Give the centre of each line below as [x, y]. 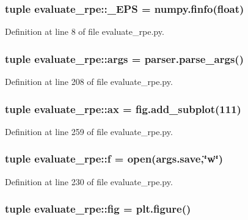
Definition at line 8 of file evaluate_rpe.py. [85, 31]
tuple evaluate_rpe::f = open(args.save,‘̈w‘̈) [114, 159]
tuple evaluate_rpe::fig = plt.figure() [98, 209]
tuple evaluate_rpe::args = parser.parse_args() [124, 58]
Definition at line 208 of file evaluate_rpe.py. [89, 82]
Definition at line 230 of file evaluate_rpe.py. [89, 181]
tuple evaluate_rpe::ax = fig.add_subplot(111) [123, 108]
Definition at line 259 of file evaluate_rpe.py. [89, 131]
